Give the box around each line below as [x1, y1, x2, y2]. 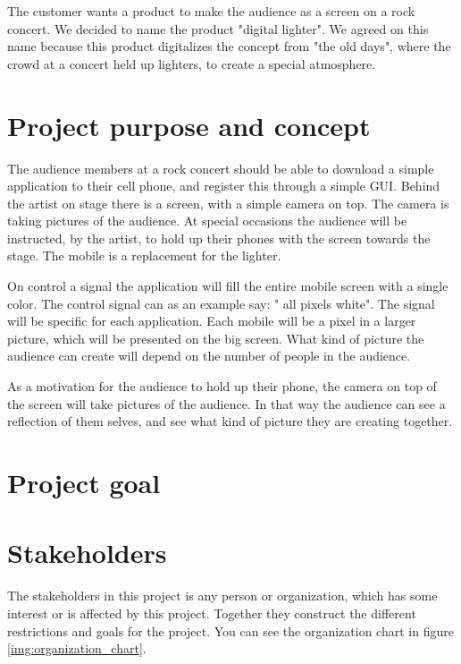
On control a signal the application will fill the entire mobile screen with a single [7, 277, 448, 295]
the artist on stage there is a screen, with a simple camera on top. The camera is [7, 193, 449, 212]
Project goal [7, 464, 161, 500]
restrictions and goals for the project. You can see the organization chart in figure [7, 621, 454, 640]
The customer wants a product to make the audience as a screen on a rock [7, 2, 415, 20]
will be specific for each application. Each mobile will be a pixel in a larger [7, 311, 416, 330]
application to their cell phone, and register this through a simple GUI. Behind [7, 176, 440, 195]
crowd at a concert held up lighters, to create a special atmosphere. [7, 54, 376, 72]
